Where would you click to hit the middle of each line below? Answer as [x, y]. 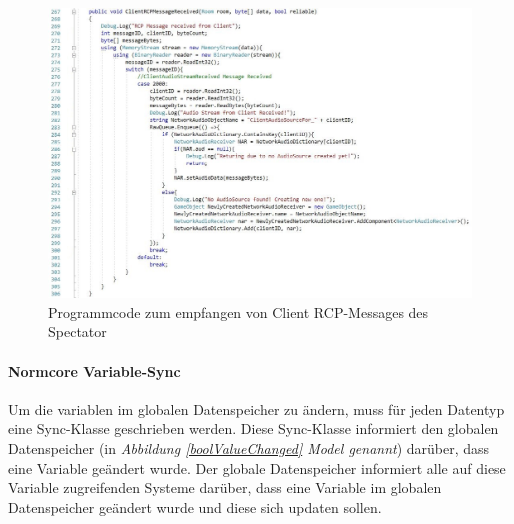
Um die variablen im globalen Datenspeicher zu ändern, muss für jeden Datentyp [256, 408]
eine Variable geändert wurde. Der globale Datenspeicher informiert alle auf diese [257, 467]
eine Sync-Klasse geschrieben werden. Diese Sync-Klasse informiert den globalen [253, 428]
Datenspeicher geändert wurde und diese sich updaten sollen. [195, 506]
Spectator [77, 331]
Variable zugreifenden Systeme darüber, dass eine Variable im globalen [225, 487]
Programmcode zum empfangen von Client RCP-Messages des [238, 311]
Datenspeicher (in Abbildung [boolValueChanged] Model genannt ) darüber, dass [249, 448]
